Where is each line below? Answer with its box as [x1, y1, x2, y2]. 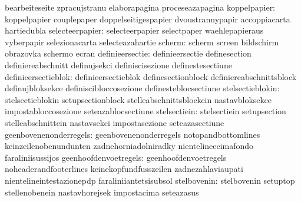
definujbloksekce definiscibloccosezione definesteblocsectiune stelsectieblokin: [5, 82, 280, 94]
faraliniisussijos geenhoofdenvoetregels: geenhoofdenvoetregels [5, 151, 227, 163]
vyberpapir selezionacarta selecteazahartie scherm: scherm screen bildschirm [5, 35, 279, 48]
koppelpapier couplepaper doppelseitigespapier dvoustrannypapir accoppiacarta [5, 12, 290, 25]
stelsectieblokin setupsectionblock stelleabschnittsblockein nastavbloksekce [5, 93, 272, 105]
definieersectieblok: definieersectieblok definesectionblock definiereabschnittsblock [5, 70, 297, 82]
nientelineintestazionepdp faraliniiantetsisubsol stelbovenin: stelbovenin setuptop [5, 174, 295, 186]
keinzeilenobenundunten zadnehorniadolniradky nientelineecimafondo [5, 140, 254, 152]
